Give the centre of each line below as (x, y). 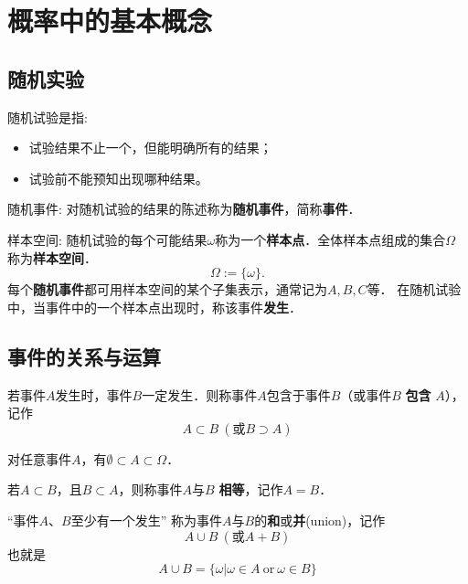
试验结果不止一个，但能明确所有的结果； (150, 148)
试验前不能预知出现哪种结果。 (118, 178)
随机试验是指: (48, 117)
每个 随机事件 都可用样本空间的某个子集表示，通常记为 (167, 289)
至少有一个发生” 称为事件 (147, 520)
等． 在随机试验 (414, 289)
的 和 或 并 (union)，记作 (320, 520)
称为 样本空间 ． (52, 257)
